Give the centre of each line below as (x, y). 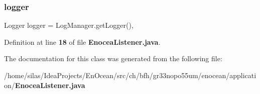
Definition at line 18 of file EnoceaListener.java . (82, 42)
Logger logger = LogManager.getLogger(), (69, 25)
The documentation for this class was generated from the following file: (113, 58)
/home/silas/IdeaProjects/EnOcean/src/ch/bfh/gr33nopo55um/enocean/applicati (130, 75)
